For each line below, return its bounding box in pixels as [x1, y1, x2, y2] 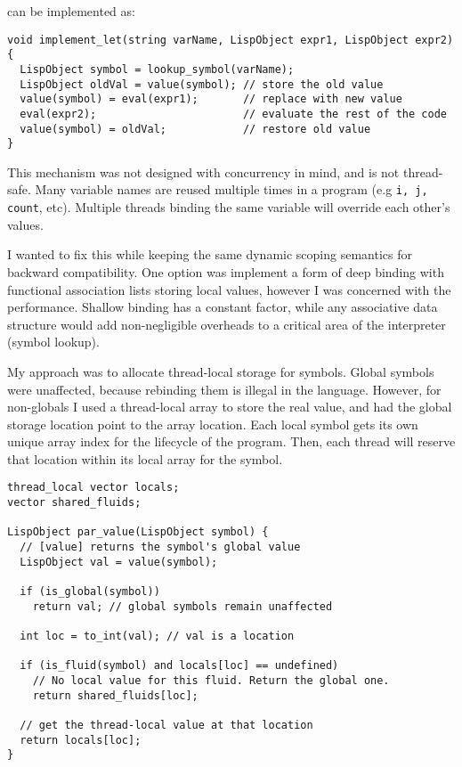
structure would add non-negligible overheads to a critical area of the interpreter [7, 314, 446, 333]
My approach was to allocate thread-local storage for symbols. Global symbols [7, 362, 434, 380]
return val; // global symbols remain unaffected [32, 600, 333, 613]
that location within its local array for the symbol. [7, 449, 283, 468]
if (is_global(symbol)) [20, 585, 160, 599]
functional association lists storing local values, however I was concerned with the [7, 280, 451, 298]
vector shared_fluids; [7, 496, 142, 510]
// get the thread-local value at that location [20, 718, 313, 731]
